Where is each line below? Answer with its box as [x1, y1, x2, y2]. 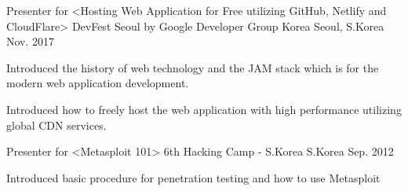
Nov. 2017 [6, 33, 55, 50]
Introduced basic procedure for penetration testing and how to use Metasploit [6, 169, 381, 185]
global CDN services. [6, 116, 107, 133]
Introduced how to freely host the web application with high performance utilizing [6, 101, 402, 117]
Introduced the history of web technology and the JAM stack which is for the [6, 59, 379, 75]
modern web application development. [6, 75, 189, 91]
